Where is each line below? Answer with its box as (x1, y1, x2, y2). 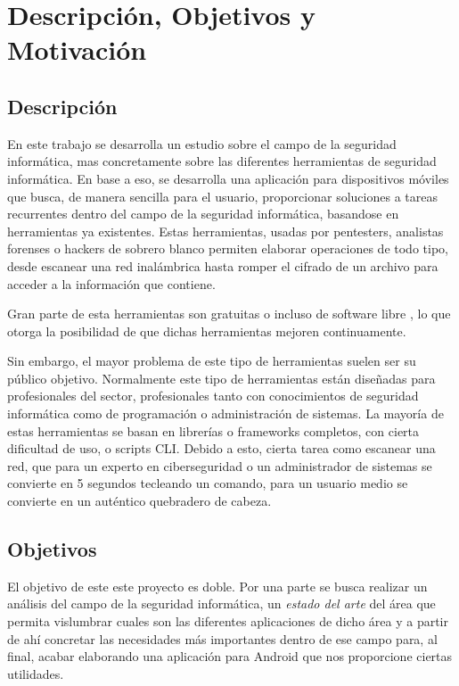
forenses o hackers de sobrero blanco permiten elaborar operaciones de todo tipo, (7, 239, 448, 258)
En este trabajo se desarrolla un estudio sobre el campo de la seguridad (7, 134, 397, 153)
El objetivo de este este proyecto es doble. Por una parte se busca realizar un (7, 576, 428, 595)
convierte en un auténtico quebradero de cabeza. (7, 492, 272, 510)
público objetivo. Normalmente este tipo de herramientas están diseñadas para (7, 368, 436, 387)
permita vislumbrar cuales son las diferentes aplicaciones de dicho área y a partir (7, 612, 448, 631)
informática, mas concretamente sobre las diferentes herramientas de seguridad (7, 152, 437, 170)
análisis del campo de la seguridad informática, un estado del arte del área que (7, 594, 436, 613)
